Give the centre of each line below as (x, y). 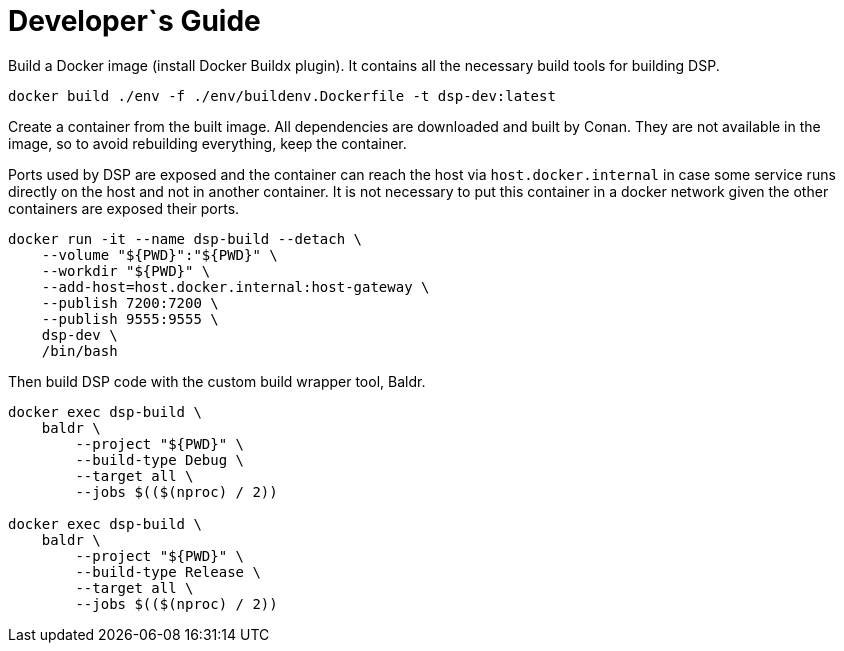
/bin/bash (79, 350)
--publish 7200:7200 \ (130, 302)
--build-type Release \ (168, 571)
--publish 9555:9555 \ (130, 318)
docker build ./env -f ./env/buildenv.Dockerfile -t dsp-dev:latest (282, 95)
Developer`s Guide (134, 21)
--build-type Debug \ (160, 459)
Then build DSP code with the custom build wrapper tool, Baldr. (217, 381)
